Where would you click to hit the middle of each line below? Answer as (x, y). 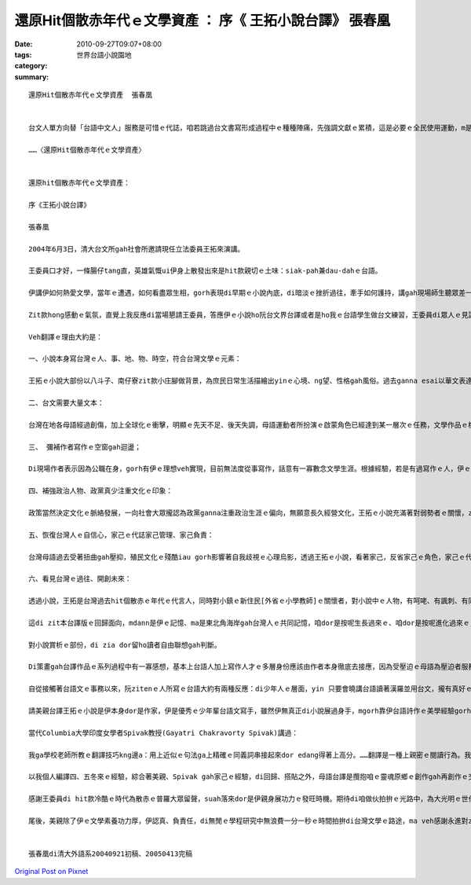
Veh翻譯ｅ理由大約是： (66, 337)
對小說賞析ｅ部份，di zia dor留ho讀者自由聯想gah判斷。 (125, 645)
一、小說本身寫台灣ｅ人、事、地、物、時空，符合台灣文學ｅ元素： (135, 359)
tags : (23, 54)
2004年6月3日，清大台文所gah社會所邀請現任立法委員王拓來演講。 (137, 249)
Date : (24, 44)
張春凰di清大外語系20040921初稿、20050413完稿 (110, 854)
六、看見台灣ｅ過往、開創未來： (80, 579)
